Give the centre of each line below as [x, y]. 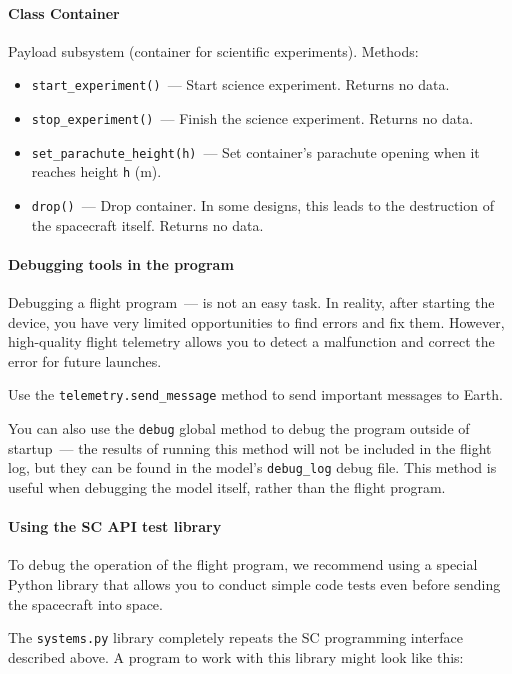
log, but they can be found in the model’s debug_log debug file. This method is [252, 467]
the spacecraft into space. [85, 603]
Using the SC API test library [115, 526]
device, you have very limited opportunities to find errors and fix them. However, [256, 321]
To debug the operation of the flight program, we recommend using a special [243, 564]
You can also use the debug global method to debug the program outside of [239, 428]
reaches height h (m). [96, 171]
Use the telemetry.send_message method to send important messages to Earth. [255, 394]
